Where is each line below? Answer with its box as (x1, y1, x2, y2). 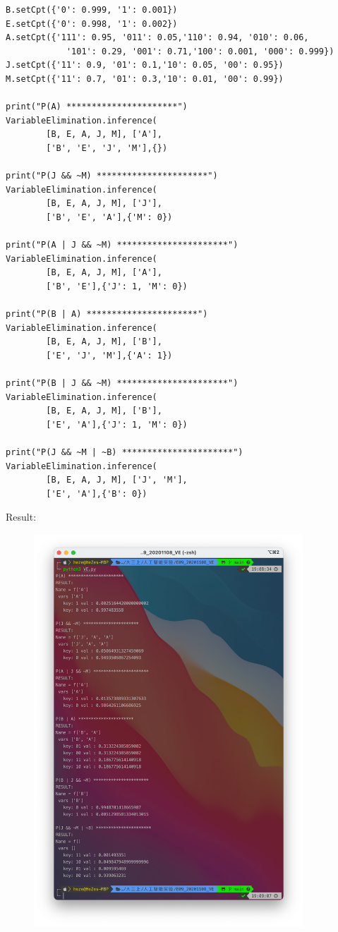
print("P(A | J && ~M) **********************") (6, 240, 239, 250)
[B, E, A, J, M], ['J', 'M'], (46, 475, 188, 485)
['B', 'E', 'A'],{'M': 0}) (46, 212, 173, 222)
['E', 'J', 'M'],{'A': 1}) (46, 350, 173, 361)
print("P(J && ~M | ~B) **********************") (6, 447, 243, 457)
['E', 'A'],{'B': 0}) (46, 488, 147, 499)
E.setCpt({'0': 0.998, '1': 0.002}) (6, 18, 178, 29)
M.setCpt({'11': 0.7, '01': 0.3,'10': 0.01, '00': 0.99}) (6, 73, 284, 84)
